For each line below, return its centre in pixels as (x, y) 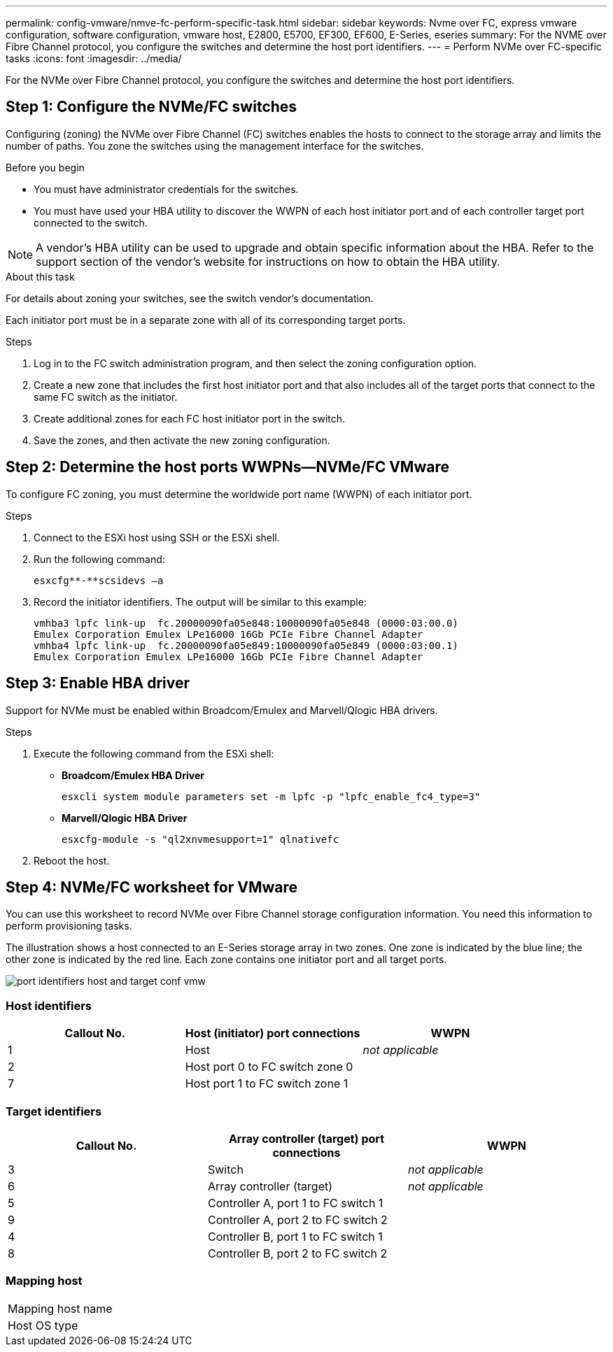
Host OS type (43, 1325)
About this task (40, 276)
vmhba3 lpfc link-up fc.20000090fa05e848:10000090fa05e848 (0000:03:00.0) (246, 623)
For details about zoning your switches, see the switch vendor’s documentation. (190, 298)
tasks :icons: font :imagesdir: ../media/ (94, 58)
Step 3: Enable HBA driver (98, 683)
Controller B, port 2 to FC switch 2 (297, 1253)
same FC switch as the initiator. (106, 397)
